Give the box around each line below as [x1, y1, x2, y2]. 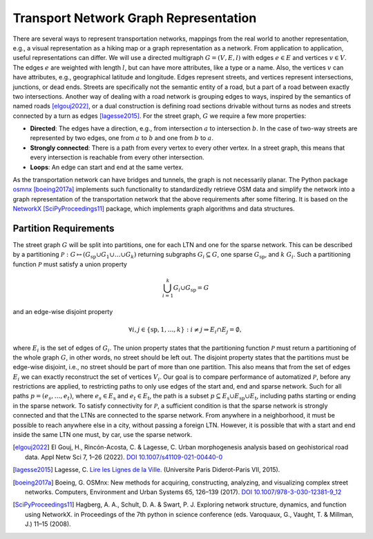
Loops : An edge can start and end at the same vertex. [30, 163, 184, 171]
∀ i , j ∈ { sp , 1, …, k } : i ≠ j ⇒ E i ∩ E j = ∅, [128, 325, 242, 335]
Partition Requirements [12, 223, 115, 234]
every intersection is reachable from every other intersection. [30, 153, 204, 161]
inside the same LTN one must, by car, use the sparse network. [12, 431, 193, 439]
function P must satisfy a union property [12, 259, 128, 268]
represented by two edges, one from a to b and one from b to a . [30, 134, 214, 142]
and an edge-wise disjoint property [12, 307, 113, 315]
